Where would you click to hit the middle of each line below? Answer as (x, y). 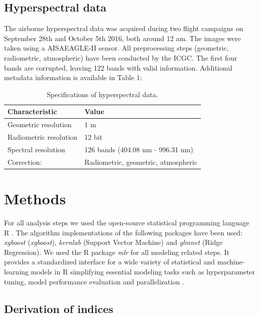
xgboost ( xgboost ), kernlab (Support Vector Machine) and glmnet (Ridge (113, 242)
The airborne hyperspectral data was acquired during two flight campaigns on (124, 28)
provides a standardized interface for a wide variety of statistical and (109, 262)
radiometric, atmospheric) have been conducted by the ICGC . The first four (121, 57)
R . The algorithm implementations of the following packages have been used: (123, 232)
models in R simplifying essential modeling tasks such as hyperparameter (143, 271)
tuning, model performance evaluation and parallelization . (94, 281)
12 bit (93, 137)
